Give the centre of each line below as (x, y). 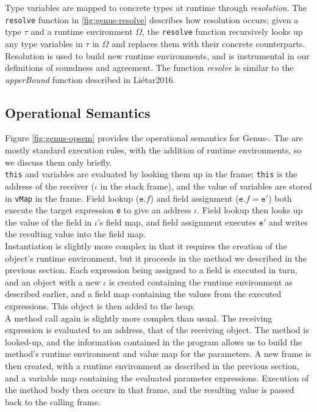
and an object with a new (53, 281)
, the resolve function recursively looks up (223, 31)
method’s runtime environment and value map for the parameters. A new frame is (158, 354)
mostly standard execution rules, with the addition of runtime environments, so (153, 150)
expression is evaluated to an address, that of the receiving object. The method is (157, 330)
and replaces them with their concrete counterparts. (208, 43)
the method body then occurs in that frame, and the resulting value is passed (150, 390)
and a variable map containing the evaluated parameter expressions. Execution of (157, 377)
